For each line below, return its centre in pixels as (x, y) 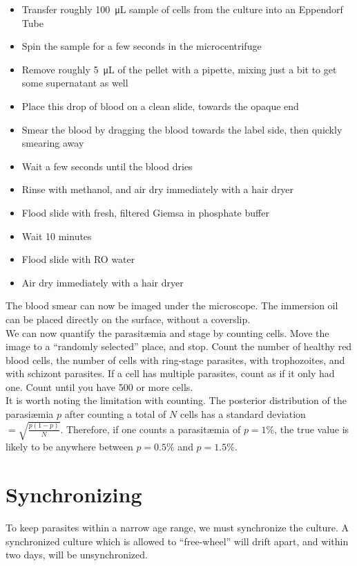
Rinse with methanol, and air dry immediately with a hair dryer (158, 189)
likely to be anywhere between (69, 447)
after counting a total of (115, 414)
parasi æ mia (30, 414)
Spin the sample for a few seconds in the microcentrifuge (142, 46)
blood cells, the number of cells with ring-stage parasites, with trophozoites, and (175, 359)
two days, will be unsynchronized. (77, 555)
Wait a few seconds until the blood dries (107, 166)
